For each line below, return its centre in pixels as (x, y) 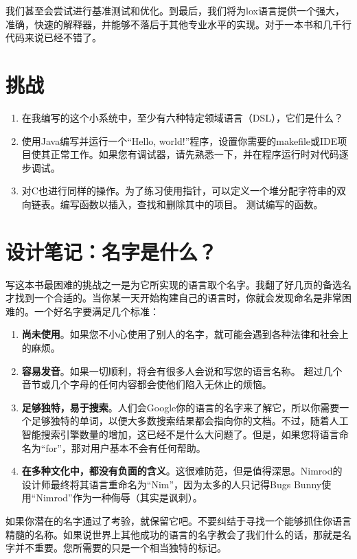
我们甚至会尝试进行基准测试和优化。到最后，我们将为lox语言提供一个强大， (175, 10)
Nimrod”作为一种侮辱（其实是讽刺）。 (119, 498)
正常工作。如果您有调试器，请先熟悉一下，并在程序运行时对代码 (195, 154)
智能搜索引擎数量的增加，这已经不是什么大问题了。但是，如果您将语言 (180, 434)
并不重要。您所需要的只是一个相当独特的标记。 (120, 548)
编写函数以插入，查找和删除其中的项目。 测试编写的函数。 (192, 204)
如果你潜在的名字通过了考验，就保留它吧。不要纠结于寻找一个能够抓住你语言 (178, 520)
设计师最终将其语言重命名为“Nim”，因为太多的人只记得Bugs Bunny (172, 484)
